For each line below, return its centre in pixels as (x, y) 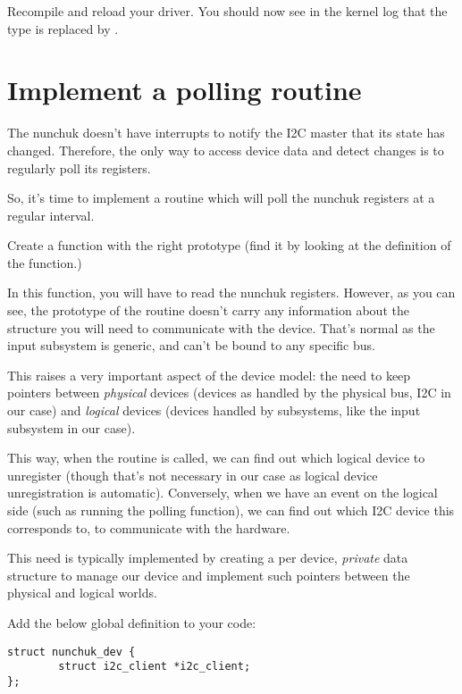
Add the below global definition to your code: (132, 622)
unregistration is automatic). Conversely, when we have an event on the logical (223, 493)
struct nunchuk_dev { (71, 652)
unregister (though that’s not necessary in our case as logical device (193, 475)
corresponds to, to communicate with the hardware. (149, 527)
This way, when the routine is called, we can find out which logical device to (216, 458)
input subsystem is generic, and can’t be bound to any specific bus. (191, 345)
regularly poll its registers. (79, 167)
